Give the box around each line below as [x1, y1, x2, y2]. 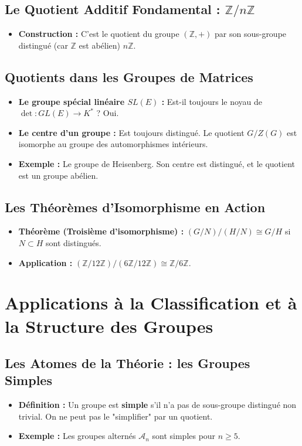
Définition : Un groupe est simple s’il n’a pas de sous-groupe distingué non [18, 399, 297, 411]
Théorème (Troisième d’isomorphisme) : [18, 225, 184, 237]
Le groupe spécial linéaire [18, 95, 125, 107]
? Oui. [96, 107, 119, 119]
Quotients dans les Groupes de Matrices [5, 67, 253, 86]
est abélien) [79, 39, 121, 51]
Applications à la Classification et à [5, 291, 297, 315]
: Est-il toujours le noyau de [161, 95, 262, 107]
